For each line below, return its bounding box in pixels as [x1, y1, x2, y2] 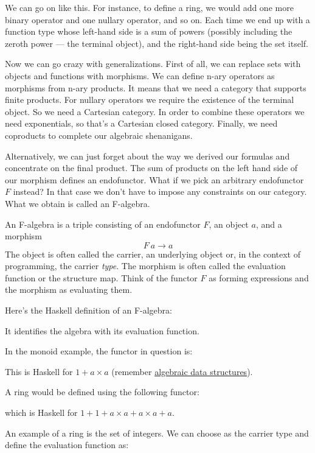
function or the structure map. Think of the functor [5, 271, 198, 284]
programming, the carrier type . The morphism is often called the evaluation [5, 259, 286, 272]
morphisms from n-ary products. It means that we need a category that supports [5, 81, 306, 94]
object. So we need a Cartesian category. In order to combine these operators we [5, 105, 305, 118]
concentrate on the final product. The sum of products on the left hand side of [5, 161, 298, 174]
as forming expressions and [209, 271, 309, 284]
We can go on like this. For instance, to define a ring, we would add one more [5, 1, 294, 13]
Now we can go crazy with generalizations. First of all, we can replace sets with [5, 57, 301, 70]
